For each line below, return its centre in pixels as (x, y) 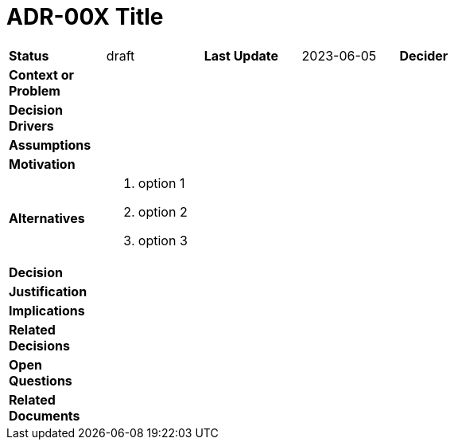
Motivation (42, 164)
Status (29, 55)
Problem (35, 90)
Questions (41, 380)
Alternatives (47, 218)
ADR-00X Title (85, 17)
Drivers (31, 125)
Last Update (241, 55)
